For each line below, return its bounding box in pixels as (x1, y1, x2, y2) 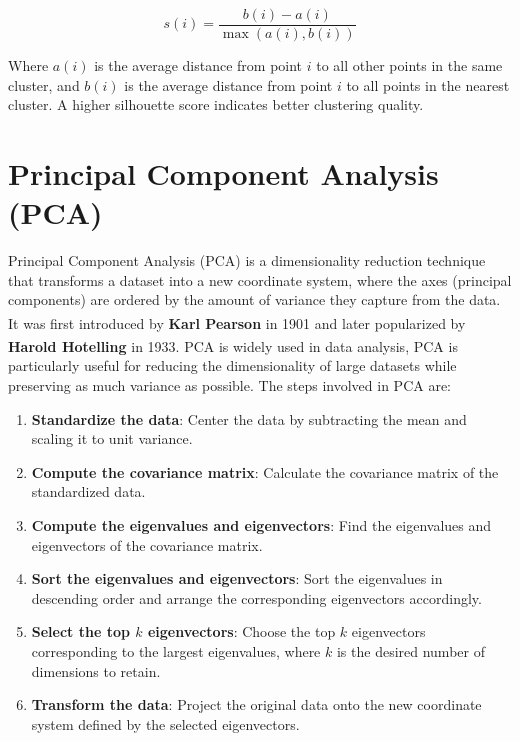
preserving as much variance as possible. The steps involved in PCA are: (8, 375, 452, 396)
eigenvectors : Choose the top (147, 621, 336, 642)
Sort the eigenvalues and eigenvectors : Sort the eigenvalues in (31, 568, 443, 589)
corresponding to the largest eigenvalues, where (31, 640, 321, 661)
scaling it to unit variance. (31, 428, 193, 449)
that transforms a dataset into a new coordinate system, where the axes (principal (8, 269, 512, 290)
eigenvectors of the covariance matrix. (31, 534, 263, 555)
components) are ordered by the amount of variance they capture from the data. (8, 289, 501, 310)
